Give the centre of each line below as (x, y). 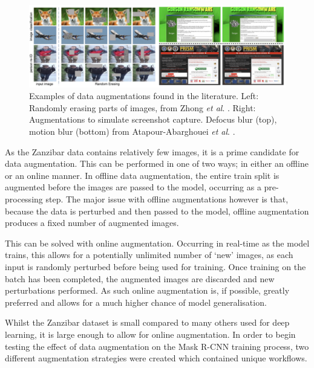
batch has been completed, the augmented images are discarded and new (140, 278)
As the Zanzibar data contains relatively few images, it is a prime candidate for (152, 151)
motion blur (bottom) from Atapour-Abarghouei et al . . (132, 131)
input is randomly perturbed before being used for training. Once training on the (155, 266)
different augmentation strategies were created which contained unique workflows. (156, 358)
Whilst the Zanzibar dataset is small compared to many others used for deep (147, 322)
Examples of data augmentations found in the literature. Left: (144, 96)
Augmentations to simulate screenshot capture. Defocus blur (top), (153, 119)
